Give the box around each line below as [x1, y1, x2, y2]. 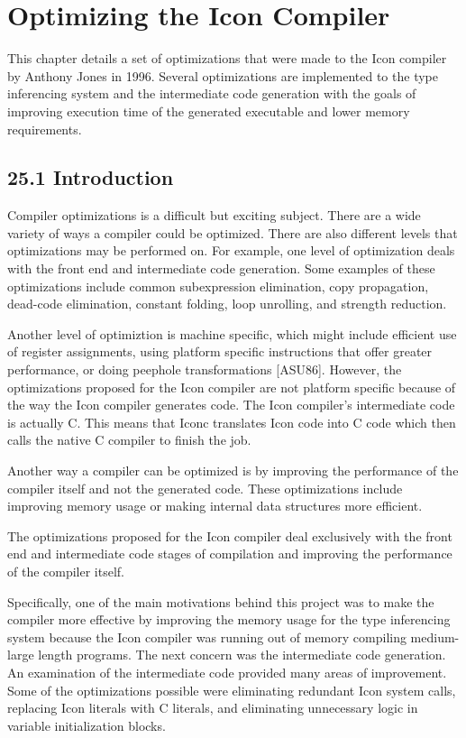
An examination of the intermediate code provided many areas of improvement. [7, 662, 447, 681]
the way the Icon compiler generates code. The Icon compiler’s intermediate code [7, 395, 455, 414]
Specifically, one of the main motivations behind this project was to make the [7, 592, 434, 611]
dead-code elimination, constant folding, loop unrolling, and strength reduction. [7, 294, 447, 313]
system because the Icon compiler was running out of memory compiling [7, 627, 407, 646]
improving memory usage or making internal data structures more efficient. [7, 496, 423, 515]
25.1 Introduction [7, 163, 174, 191]
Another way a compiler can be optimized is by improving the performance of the [7, 461, 459, 480]
